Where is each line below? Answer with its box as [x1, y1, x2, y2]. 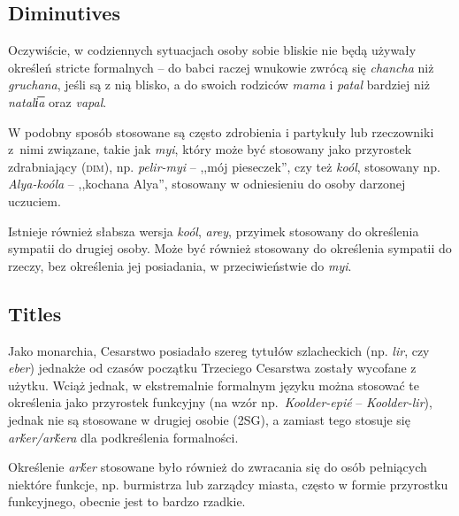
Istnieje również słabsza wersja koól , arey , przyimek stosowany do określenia [8, 221, 419, 240]
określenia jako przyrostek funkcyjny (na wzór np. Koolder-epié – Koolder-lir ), [8, 393, 432, 412]
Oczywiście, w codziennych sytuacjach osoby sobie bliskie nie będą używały [8, 41, 417, 59]
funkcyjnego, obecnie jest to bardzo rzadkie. [8, 492, 246, 511]
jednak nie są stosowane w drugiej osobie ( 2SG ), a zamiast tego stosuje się [8, 410, 410, 428]
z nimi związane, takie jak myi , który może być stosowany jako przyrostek [8, 140, 412, 158]
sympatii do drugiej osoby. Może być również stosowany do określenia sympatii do [8, 239, 452, 258]
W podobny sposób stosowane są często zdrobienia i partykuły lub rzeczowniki [8, 122, 434, 141]
